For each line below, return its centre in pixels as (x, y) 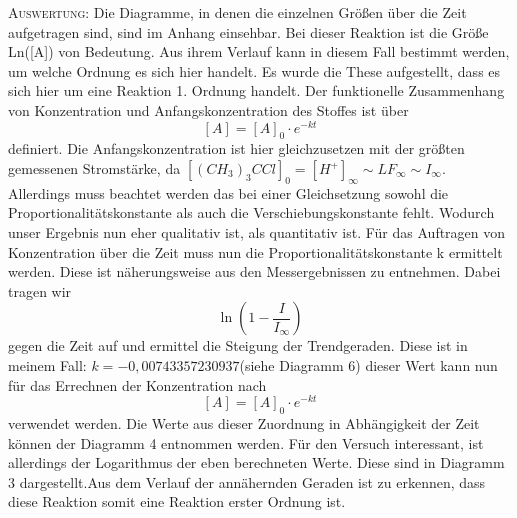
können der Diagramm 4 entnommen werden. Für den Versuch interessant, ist (246, 442)
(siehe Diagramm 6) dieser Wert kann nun (368, 364)
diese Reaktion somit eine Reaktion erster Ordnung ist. (177, 501)
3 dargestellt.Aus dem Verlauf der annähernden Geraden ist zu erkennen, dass (247, 481)
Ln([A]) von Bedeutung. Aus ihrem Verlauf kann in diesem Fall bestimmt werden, (259, 51)
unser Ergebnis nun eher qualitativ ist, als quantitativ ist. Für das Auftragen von (257, 232)
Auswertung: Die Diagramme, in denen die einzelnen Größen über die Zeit (237, 12)
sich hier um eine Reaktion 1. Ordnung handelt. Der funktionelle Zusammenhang (256, 90)
